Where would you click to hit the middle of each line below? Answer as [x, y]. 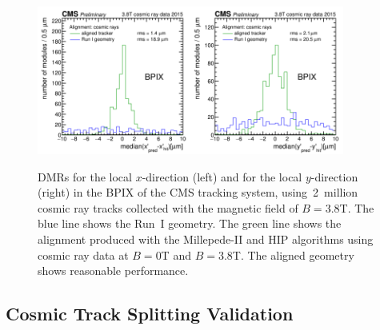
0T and [173, 254]
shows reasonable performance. [113, 270]
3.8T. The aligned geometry [286, 254]
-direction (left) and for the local [222, 176]
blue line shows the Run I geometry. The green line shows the [190, 223]
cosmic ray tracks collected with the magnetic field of [168, 207]
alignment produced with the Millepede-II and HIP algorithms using [206, 239]
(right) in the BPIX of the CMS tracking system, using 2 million [198, 192]
